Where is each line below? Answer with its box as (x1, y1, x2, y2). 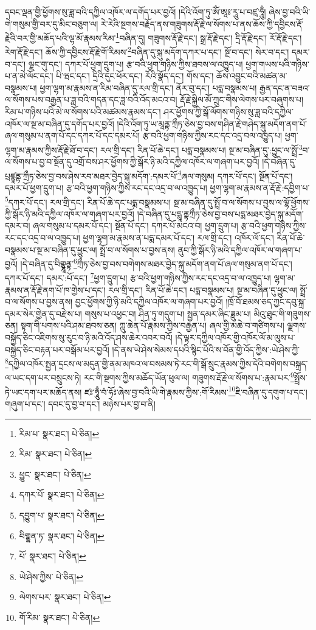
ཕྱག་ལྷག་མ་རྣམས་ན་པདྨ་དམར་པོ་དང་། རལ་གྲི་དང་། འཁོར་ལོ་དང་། (83, 231, 274, 243)
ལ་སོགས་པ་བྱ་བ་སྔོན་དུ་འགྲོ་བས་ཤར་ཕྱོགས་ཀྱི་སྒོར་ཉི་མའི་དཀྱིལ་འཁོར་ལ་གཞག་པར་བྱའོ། (5, 155, 259, 168)
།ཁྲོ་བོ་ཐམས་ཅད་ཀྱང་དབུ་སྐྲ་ (225, 295, 306, 308)
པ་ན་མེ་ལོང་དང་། (5, 69, 53, 82)
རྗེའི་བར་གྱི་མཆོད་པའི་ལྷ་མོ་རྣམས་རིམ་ (5, 31, 116, 44)
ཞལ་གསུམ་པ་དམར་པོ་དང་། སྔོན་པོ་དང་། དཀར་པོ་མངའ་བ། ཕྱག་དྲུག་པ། (33, 219, 238, 232)
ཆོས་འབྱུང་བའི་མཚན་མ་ (216, 69, 287, 82)
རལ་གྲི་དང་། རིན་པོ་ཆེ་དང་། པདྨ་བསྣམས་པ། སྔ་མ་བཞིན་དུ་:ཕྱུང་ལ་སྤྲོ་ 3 (100, 141, 303, 156)
